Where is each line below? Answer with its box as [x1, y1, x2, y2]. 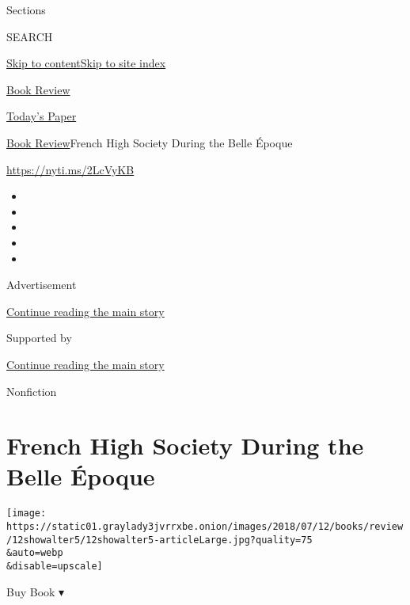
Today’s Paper [6, 108, 77, 124]
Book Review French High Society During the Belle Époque [6, 134, 293, 150]
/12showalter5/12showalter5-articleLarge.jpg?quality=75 [6, 534, 313, 546]
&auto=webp [6, 547, 63, 559]
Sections [6, 2, 46, 17]
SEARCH [6, 28, 53, 44]
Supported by [6, 329, 72, 346]
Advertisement [6, 276, 77, 293]
